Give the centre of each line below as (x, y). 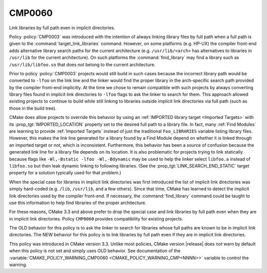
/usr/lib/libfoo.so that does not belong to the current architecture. (82, 64)
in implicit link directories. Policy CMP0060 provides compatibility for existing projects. (96, 218)
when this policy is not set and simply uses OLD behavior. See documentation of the (95, 251)
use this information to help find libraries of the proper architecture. (78, 203)
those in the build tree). (33, 108)
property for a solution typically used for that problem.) (65, 173)
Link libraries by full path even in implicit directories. (62, 28)
